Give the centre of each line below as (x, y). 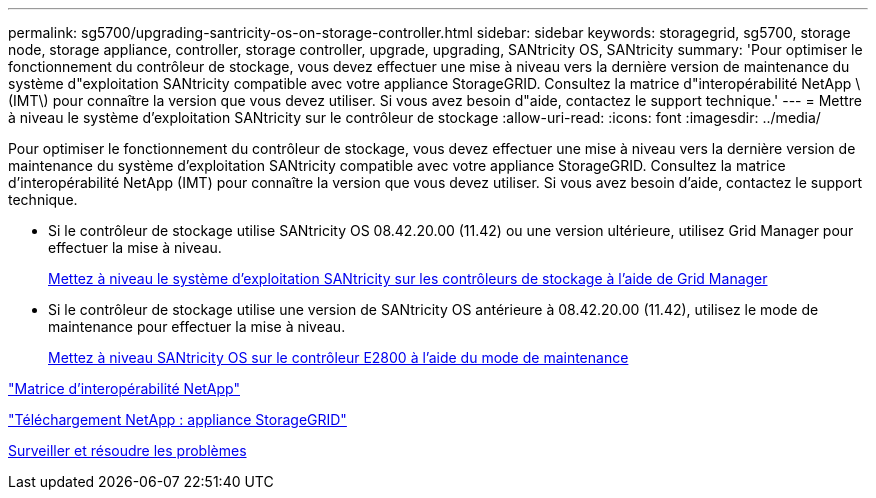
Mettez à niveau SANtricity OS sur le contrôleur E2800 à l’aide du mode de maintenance (338, 357)
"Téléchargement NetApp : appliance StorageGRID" (177, 419)
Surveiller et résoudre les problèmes (127, 450)
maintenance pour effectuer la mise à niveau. (197, 326)
